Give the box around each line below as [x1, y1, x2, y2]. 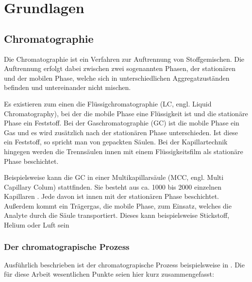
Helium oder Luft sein [4, 220, 69, 230]
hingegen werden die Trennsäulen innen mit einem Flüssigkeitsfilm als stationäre [4, 146, 243, 156]
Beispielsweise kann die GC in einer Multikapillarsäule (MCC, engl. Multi [4, 172, 224, 182]
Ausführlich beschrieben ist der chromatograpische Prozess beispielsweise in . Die [4, 259, 245, 269]
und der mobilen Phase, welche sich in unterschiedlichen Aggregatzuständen [4, 72, 230, 83]
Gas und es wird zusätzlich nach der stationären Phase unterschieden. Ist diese [4, 127, 238, 137]
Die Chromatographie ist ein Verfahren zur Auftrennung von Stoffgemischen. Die [4, 53, 245, 64]
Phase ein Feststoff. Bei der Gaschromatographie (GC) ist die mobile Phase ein [4, 118, 239, 128]
